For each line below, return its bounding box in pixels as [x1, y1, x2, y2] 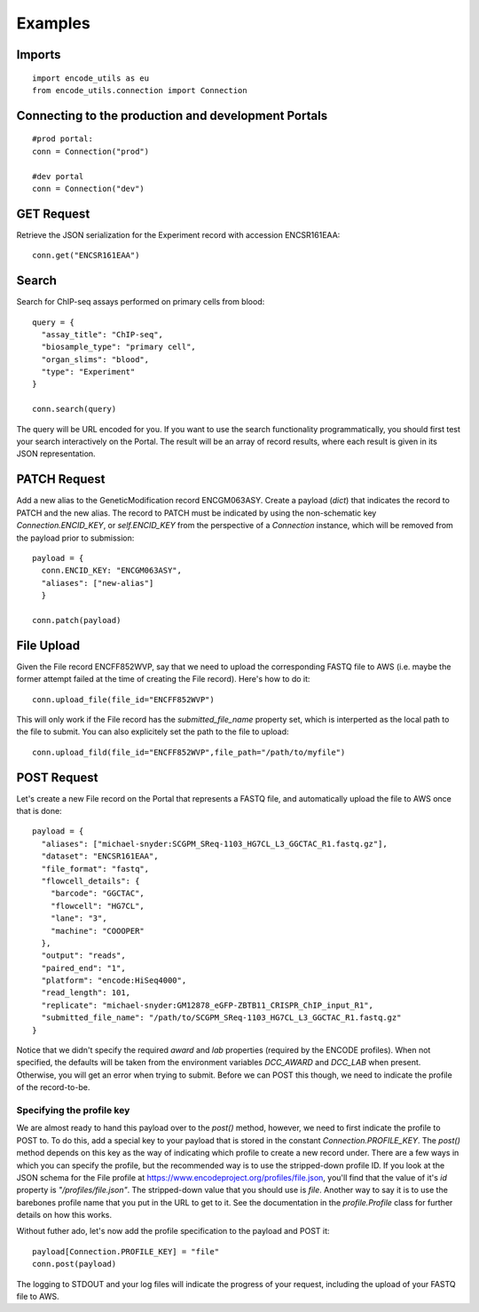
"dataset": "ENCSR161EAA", [41, 851, 159, 861]
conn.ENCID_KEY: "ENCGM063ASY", [41, 565, 182, 576]
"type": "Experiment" [41, 367, 136, 377]
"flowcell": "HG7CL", [50, 901, 145, 911]
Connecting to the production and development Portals [16, 107, 328, 123]
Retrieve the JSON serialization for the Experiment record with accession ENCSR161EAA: [16, 229, 341, 240]
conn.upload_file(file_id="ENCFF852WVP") [32, 694, 215, 705]
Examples [16, 13, 90, 33]
